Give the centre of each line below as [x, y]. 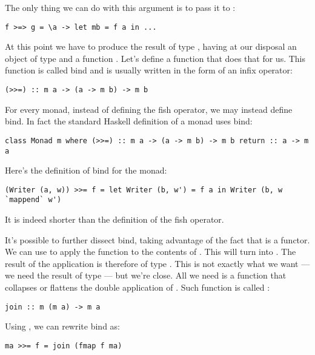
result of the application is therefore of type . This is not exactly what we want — [157, 263]
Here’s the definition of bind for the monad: [86, 170]
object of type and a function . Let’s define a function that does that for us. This [155, 58]
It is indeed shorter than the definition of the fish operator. [114, 219]
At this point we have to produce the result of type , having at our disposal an [151, 46]
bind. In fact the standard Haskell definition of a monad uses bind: [129, 121]
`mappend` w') [33, 200]
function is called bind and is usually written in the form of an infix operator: [149, 70]
